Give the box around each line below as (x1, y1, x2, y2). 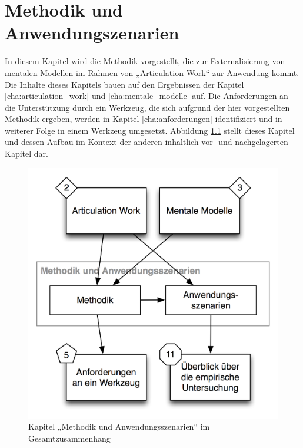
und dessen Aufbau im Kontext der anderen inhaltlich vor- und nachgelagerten (5, 136, 288, 148)
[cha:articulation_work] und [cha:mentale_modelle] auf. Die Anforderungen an (5, 90, 288, 102)
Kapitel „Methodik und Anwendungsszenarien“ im (28, 420, 210, 433)
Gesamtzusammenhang (28, 432, 111, 444)
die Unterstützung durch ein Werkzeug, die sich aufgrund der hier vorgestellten (5, 101, 290, 113)
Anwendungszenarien (5, 21, 179, 45)
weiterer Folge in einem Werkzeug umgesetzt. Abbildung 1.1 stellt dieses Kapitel (5, 124, 295, 136)
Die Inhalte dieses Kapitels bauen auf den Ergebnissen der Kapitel (5, 78, 244, 90)
